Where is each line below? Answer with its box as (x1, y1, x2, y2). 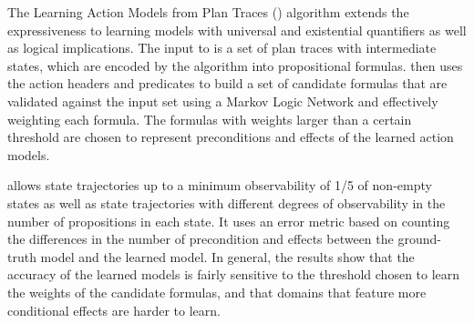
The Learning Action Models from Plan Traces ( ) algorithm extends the (7, 3, 409, 21)
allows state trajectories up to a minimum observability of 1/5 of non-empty (7, 176, 432, 195)
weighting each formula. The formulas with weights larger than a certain (7, 109, 412, 128)
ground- (397, 229, 441, 248)
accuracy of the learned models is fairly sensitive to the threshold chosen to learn (7, 265, 460, 284)
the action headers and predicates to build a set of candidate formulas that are (7, 74, 448, 93)
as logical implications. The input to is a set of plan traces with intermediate (7, 38, 437, 57)
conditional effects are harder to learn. (7, 300, 221, 319)
